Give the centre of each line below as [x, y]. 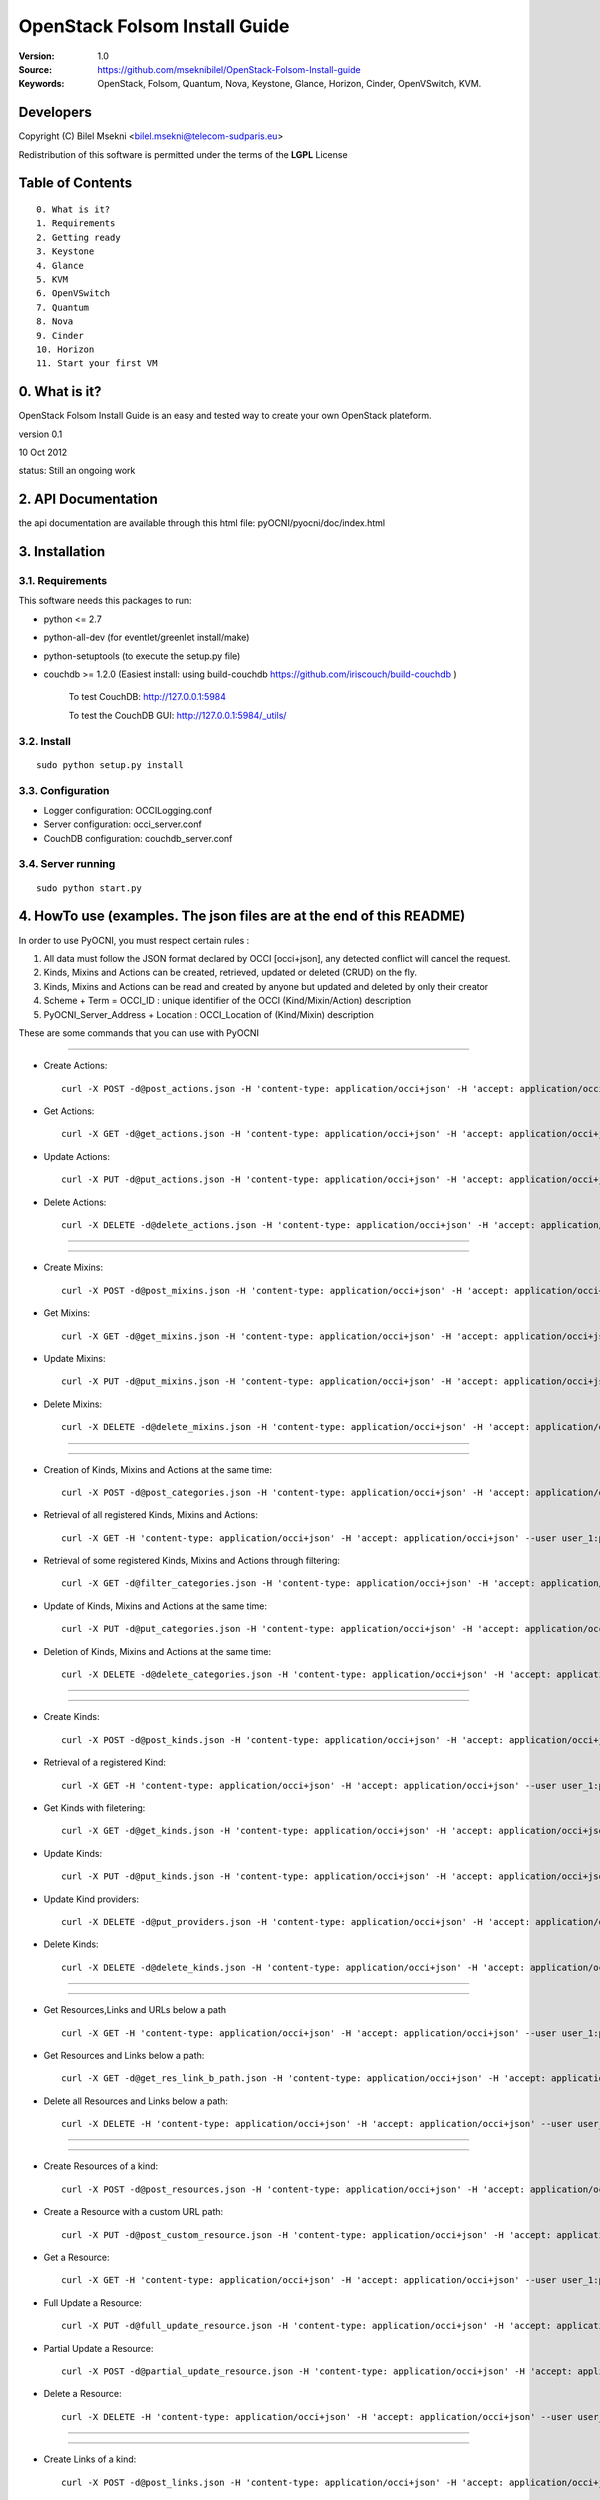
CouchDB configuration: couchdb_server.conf [138, 838]
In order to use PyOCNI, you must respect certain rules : [134, 940]
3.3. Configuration [64, 790]
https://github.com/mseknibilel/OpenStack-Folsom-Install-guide [229, 69]
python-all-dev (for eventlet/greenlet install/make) [146, 637]
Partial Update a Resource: [98, 2348]
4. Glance [60, 265]
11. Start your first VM [97, 363]
